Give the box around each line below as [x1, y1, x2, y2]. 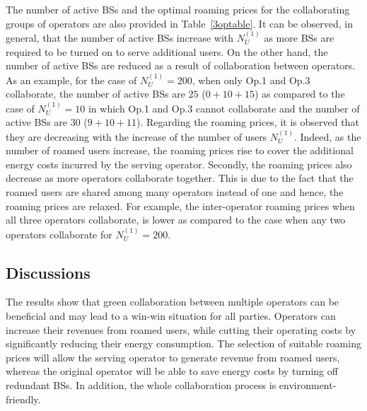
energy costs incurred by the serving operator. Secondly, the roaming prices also [6, 156, 352, 171]
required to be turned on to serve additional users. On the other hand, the [6, 44, 328, 59]
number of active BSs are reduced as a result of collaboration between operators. [6, 58, 356, 73]
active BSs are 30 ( [6, 115, 88, 129]
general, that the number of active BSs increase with [6, 30, 234, 45]
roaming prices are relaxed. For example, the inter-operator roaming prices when [6, 198, 355, 213]
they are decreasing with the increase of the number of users [6, 129, 267, 144]
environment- [279, 377, 337, 392]
